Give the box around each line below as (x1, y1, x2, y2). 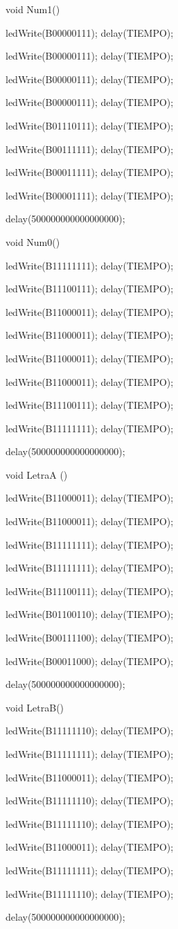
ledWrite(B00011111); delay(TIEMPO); (6, 165, 174, 179)
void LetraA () (6, 467, 68, 481)
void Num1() (6, 2, 60, 16)
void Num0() (6, 234, 60, 249)
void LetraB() (6, 700, 64, 714)
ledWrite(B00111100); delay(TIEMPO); (6, 630, 174, 645)
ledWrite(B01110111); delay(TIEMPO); (6, 118, 174, 132)
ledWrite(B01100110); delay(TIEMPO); (6, 607, 174, 621)
